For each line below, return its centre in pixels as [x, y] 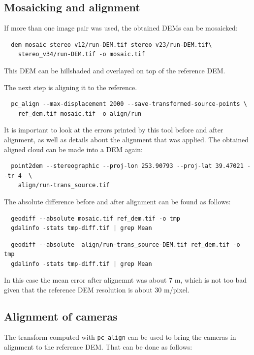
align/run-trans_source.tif [64, 185]
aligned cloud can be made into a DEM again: [73, 149]
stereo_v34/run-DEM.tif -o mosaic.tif [81, 54]
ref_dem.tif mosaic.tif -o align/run [80, 113]
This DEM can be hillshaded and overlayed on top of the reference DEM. [115, 70]
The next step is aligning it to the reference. [71, 87]
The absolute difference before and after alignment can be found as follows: [117, 201]
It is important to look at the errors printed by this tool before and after [114, 130]
